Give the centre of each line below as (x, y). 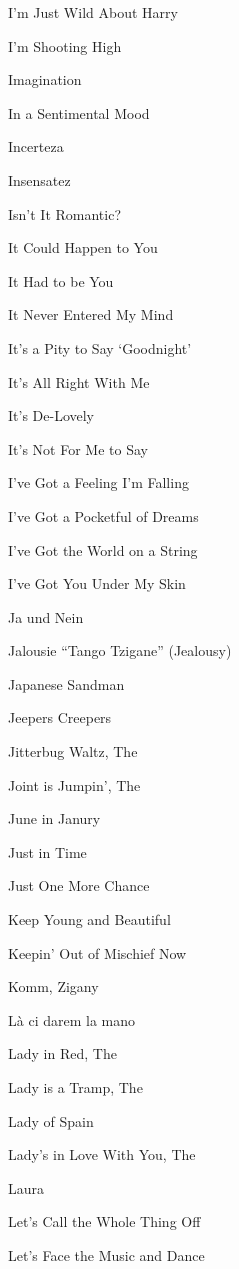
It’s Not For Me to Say (78, 448)
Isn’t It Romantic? (65, 213)
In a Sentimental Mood (79, 112)
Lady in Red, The (62, 1053)
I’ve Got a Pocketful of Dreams (103, 515)
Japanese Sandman (66, 683)
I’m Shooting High (65, 45)
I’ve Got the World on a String (103, 549)
